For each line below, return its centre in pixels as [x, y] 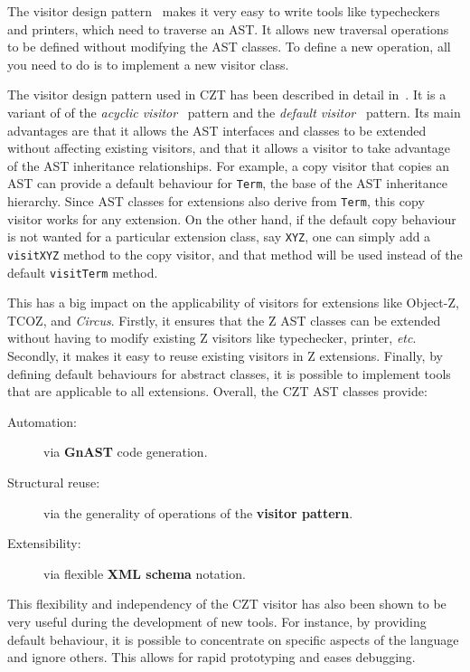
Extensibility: [44, 543]
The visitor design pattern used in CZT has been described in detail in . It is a [227, 95]
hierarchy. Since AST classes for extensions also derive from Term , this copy [216, 201]
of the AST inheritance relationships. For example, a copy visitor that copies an [229, 165]
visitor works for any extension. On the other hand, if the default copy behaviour [232, 218]
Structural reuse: [54, 482]
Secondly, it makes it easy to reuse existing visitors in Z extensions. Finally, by [225, 355]
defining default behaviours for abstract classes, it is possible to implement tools [229, 373]
